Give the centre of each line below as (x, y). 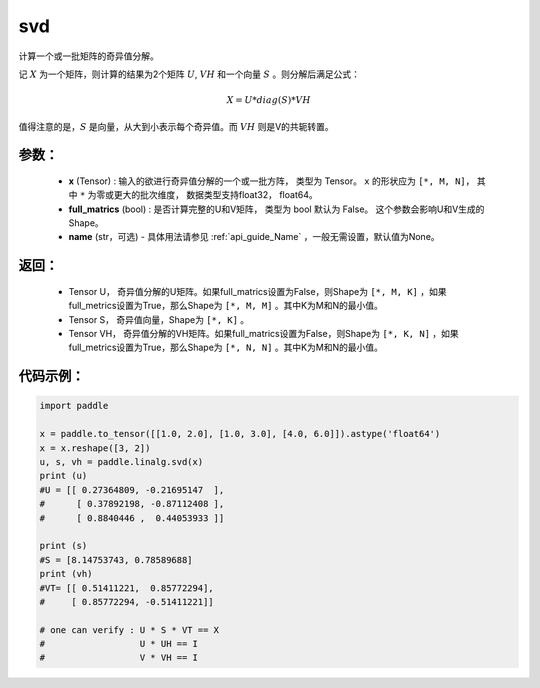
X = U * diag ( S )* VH (268, 100)
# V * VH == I (119, 658)
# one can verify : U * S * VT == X (129, 629)
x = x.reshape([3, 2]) (95, 448)
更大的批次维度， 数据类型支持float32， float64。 (216, 195)
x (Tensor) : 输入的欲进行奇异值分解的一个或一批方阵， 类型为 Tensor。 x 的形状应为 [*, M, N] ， (271, 181)
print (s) (63, 546)
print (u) (63, 476)
